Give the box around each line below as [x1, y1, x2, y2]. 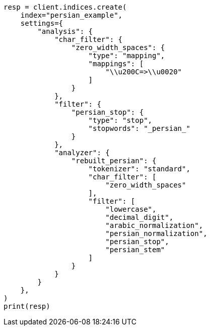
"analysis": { [37, 27, 93, 35]
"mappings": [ [88, 60, 144, 68]
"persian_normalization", [105, 229, 207, 238]
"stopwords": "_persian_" [88, 124, 190, 132]
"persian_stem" [105, 246, 165, 254]
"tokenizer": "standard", [88, 165, 190, 173]
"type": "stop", [88, 116, 153, 124]
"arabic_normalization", [105, 221, 203, 229]
